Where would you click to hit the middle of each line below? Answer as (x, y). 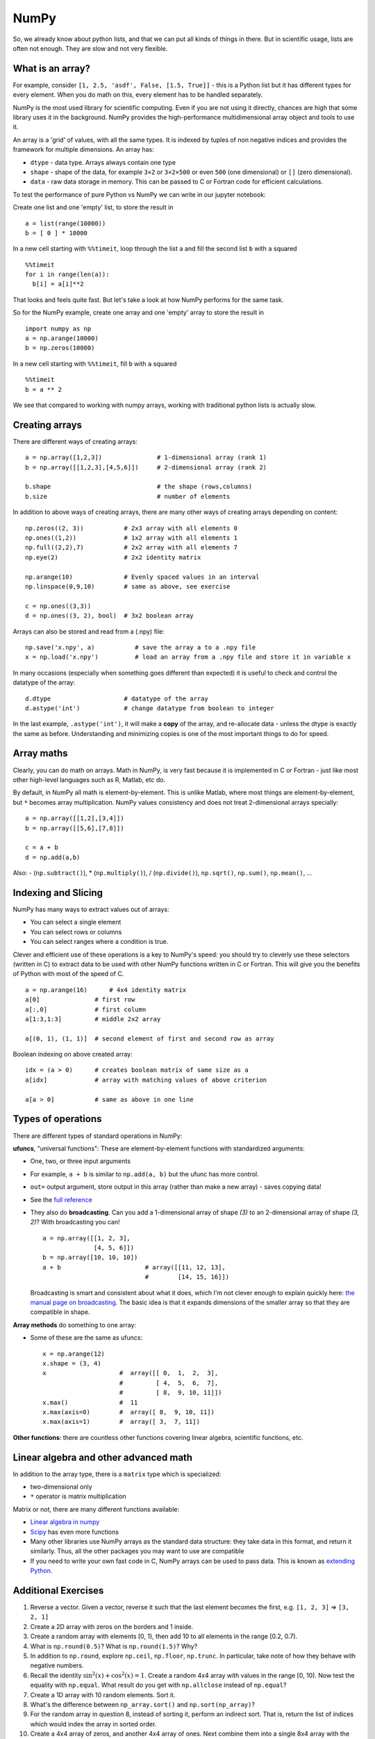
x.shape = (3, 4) (72, 1363)
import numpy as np (58, 328)
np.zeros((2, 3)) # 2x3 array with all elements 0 (131, 528)
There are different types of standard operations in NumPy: (98, 1136)
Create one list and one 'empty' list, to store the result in (93, 207)
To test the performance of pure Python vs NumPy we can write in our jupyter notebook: (140, 194)
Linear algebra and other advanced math (103, 1457)
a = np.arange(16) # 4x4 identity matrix (106, 990)
